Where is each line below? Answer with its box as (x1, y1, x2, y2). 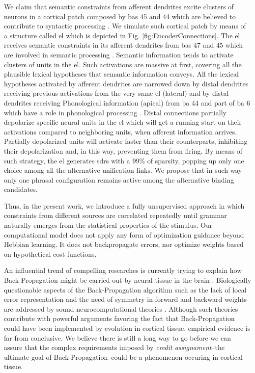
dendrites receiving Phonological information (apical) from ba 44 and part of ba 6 (4, 97, 250, 107)
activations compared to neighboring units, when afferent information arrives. (4, 126, 237, 136)
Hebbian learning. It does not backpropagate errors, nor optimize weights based (4, 239, 244, 249)
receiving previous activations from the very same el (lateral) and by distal (4, 88, 229, 98)
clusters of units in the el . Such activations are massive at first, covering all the (4, 59, 242, 69)
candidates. (4, 184, 38, 194)
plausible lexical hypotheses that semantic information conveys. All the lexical (4, 69, 239, 79)
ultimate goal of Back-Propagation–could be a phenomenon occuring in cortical (4, 351, 243, 362)
